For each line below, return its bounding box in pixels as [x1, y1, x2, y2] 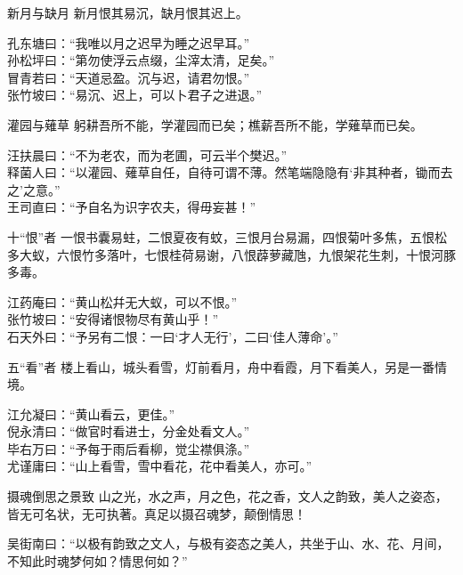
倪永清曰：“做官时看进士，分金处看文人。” [7, 422, 250, 441]
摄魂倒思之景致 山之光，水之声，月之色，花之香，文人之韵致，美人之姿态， [7, 487, 448, 506]
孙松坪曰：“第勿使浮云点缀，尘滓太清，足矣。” [7, 51, 275, 69]
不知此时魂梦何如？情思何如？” [7, 551, 188, 570]
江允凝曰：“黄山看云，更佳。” [7, 404, 175, 423]
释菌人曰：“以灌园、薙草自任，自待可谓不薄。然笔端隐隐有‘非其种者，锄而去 [7, 163, 453, 182]
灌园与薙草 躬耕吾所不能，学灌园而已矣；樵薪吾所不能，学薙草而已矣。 [7, 115, 423, 134]
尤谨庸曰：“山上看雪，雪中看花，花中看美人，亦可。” [7, 457, 313, 475]
